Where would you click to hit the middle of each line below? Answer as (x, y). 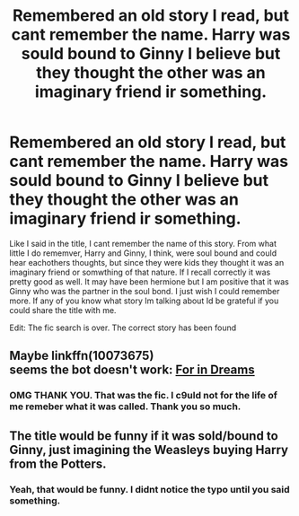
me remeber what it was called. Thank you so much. (125, 407)
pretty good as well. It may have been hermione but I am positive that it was (149, 281)
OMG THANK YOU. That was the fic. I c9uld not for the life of (144, 396)
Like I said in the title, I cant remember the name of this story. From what (143, 243)
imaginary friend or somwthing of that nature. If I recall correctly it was (140, 272)
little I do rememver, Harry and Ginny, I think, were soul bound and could (143, 253)
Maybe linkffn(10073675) (82, 356)
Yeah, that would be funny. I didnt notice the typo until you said (149, 489)
